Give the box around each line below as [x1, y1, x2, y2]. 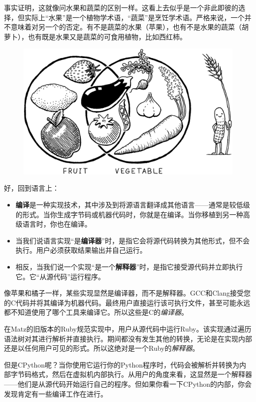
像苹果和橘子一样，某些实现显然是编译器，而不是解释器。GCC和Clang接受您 [4, 288, 251, 298]
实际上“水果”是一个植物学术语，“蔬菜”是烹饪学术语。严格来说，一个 [24, 12, 245, 22]
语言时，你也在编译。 [22, 219, 92, 229]
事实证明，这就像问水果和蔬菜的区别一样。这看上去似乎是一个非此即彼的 [4, 2, 238, 12]
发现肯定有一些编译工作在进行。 [4, 388, 107, 399]
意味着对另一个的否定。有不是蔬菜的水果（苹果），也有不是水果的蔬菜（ [10, 22, 242, 32]
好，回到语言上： [4, 183, 59, 193]
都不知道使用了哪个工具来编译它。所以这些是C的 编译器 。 [4, 307, 189, 317]
